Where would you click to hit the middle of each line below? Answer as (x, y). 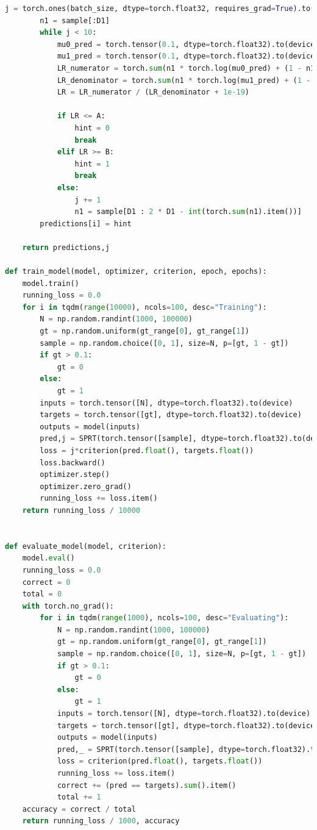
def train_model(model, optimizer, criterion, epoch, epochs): (136, 272)
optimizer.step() (75, 475)
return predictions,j (66, 247)
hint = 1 (92, 164)
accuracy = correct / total (79, 809)
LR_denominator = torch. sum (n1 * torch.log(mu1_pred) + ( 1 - (184, 80)
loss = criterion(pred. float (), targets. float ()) (160, 761)
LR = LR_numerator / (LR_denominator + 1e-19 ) (153, 92)
